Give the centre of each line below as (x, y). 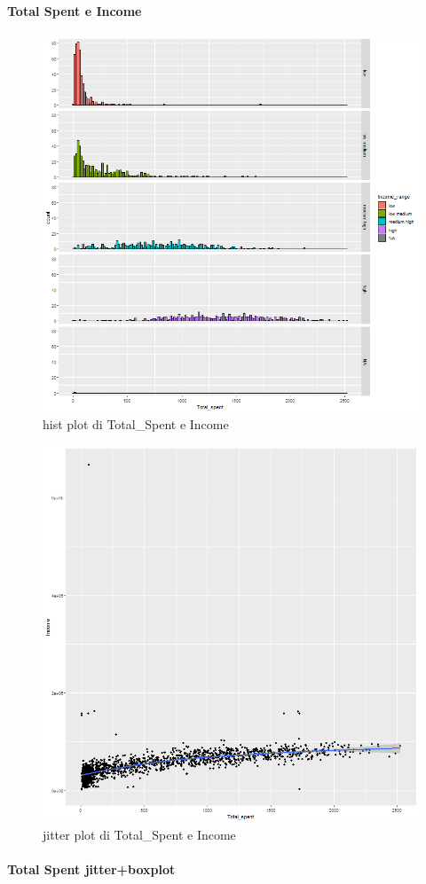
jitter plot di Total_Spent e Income (139, 834)
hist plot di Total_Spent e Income (136, 424)
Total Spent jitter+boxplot (91, 868)
